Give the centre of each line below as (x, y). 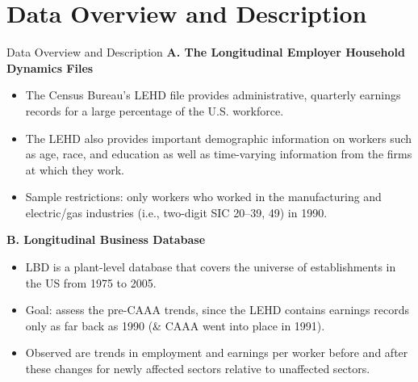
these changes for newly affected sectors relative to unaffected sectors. (198, 369)
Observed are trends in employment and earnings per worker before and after (217, 353)
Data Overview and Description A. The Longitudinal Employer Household (206, 52)
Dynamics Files (50, 67)
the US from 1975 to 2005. (91, 282)
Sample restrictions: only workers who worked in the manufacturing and (203, 197)
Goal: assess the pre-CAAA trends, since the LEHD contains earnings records (217, 310)
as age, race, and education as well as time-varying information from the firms (219, 154)
